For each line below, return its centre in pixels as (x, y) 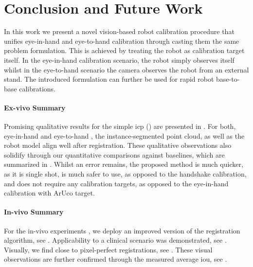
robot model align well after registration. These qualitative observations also (118, 145)
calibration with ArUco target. (49, 193)
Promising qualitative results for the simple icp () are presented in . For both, (120, 126)
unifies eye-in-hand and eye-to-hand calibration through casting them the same (122, 41)
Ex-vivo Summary (35, 107)
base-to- (228, 79)
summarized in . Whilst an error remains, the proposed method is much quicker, (124, 164)
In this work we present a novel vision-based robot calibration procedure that (119, 31)
